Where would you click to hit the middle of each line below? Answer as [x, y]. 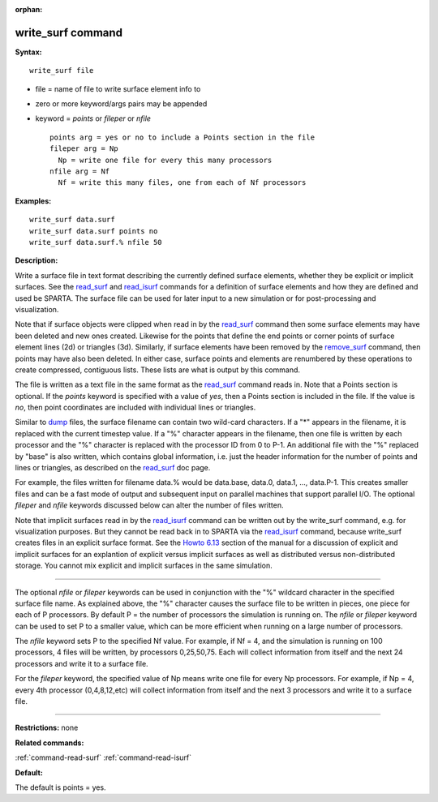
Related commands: [49, 743]
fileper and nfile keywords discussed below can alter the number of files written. [149, 505]
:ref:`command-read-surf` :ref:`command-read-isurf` [103, 757]
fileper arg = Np [84, 149]
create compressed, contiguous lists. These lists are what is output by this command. [157, 370]
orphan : [29, 9]
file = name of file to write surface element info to [118, 88]
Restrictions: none [47, 728]
